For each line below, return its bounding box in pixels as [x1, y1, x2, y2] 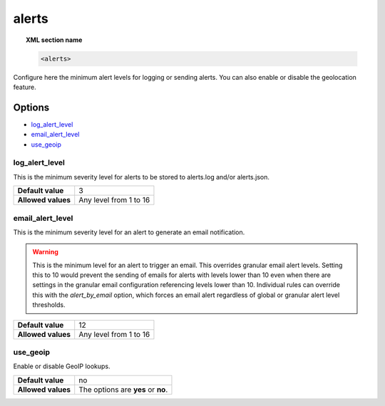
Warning [32, 248, 58, 256]
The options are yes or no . [78, 385, 168, 395]
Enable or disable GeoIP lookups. [13, 362, 111, 370]
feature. [13, 83, 37, 91]
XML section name [26, 36, 83, 44]
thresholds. [32, 301, 66, 309]
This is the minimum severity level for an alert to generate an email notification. [13, 228, 245, 236]
